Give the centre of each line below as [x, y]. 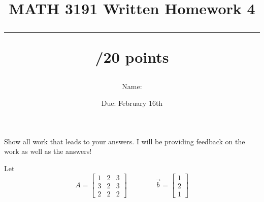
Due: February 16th [132, 103]
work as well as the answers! [48, 151]
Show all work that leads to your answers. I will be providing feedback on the [125, 141]
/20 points [132, 57]
